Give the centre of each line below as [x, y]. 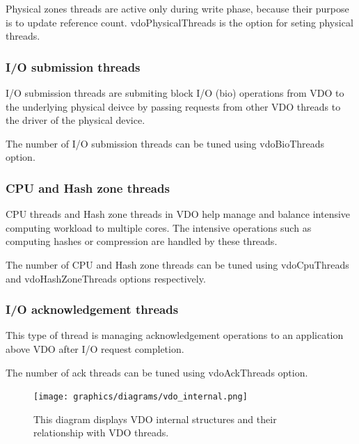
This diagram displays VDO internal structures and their [155, 419]
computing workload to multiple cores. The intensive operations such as [159, 227]
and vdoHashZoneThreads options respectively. [106, 278]
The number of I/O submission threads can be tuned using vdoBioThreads [165, 143]
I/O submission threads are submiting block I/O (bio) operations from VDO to [175, 93]
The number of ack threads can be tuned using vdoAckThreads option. [157, 372]
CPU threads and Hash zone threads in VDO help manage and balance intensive [178, 214]
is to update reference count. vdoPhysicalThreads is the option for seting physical [179, 22]
